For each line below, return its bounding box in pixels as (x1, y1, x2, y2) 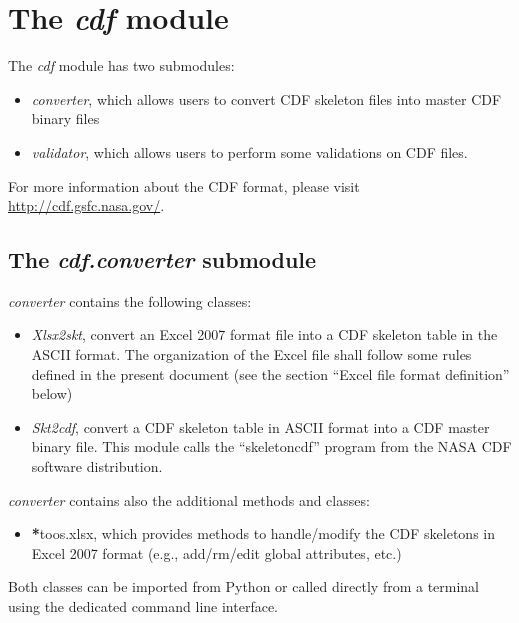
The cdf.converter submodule (8, 244, 317, 275)
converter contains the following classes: (8, 290, 252, 311)
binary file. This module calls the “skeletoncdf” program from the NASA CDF (31, 436, 512, 457)
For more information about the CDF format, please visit (8, 175, 360, 196)
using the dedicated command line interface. (8, 596, 279, 617)
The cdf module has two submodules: (8, 55, 235, 76)
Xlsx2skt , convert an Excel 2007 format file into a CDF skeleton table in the (31, 324, 498, 345)
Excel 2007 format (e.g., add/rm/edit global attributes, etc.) (31, 542, 402, 563)
